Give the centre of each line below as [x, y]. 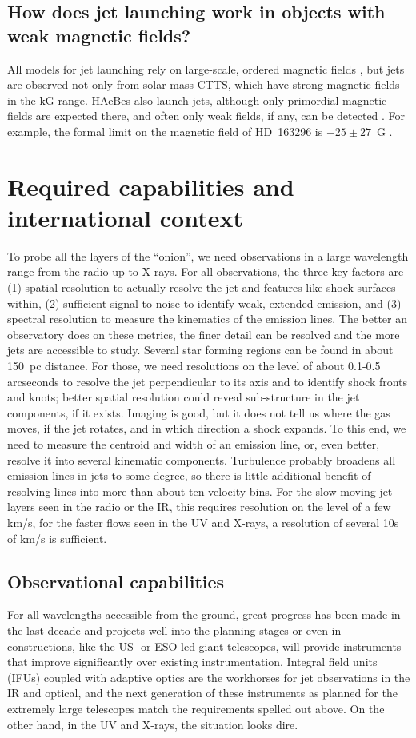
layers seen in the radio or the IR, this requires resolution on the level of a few [199, 507]
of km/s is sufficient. [57, 538]
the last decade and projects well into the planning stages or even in [174, 630]
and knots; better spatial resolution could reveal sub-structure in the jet [184, 397]
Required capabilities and [151, 186]
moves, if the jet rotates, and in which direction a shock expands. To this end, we [207, 428]
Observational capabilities [116, 581]
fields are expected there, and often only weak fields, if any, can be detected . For [206, 116]
